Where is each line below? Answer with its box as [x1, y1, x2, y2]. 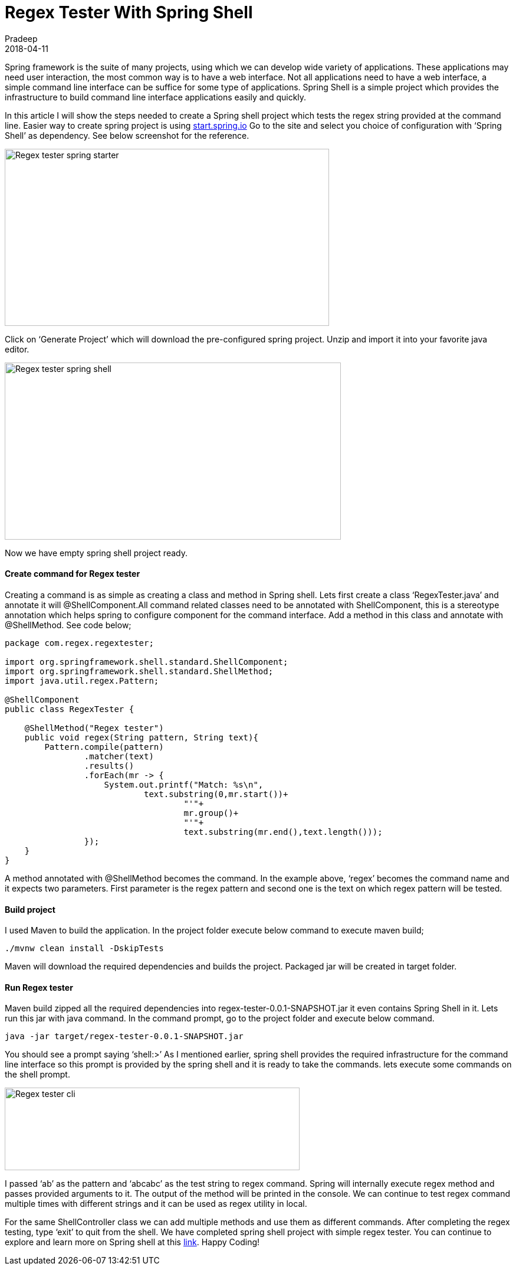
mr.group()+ [183, 808, 239, 818]
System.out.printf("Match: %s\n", [104, 779, 264, 789]
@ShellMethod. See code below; [5, 619, 132, 630]
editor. [5, 344, 29, 354]
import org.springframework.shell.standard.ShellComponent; [5, 657, 288, 667]
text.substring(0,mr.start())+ [144, 789, 288, 799]
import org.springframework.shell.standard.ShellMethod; [5, 666, 274, 676]
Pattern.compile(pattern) [44, 742, 164, 752]
